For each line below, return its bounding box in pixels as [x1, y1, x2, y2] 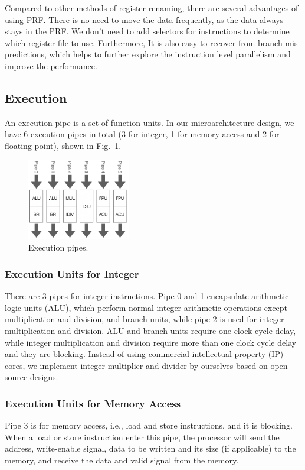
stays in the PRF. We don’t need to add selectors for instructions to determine [5, 25, 290, 37]
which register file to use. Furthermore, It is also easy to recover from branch [5, 36, 283, 48]
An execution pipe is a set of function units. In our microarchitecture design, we [5, 116, 294, 128]
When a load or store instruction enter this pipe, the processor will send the [5, 430, 280, 443]
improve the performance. [5, 59, 97, 72]
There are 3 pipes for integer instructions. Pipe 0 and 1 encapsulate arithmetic [5, 290, 289, 302]
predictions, [5, 48, 47, 60]
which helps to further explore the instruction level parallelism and [49, 48, 291, 60]
